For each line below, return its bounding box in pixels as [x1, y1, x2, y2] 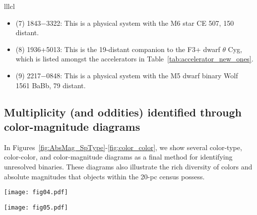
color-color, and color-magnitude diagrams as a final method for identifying [4, 152, 233, 162]
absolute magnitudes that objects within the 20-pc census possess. [4, 171, 205, 181]
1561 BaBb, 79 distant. [15, 80, 86, 90]
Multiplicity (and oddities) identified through [4, 104, 242, 119]
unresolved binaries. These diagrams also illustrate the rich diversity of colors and [4, 161, 253, 171]
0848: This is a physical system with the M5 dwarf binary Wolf [46, 70, 238, 80]
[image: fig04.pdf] [4, 189, 68, 196]
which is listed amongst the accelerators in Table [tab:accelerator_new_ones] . [15, 54, 254, 64]
